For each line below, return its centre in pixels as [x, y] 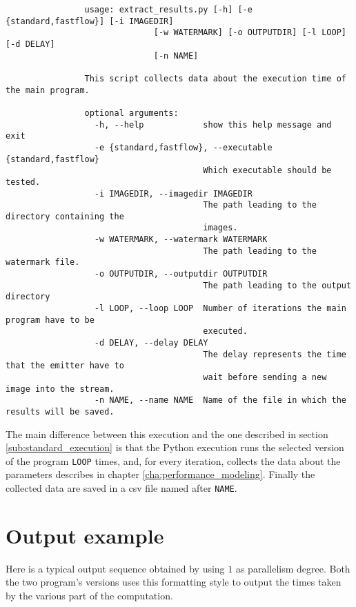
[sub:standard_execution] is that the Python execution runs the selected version [175, 447]
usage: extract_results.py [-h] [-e [168, 10]
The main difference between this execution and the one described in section [167, 434]
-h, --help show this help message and [213, 125]
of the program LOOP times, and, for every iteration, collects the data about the [173, 460]
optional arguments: [131, 113]
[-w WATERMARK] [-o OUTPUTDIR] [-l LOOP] [250, 33]
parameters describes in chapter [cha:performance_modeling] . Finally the [160, 474]
